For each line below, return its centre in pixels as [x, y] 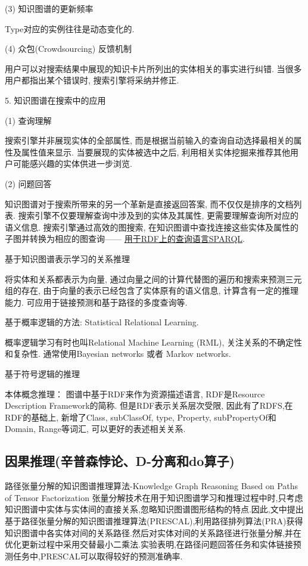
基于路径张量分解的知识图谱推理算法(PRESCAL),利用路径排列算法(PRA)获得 [154, 521]
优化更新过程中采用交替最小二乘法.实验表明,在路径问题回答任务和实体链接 [149, 544]
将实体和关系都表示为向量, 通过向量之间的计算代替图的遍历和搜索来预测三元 [153, 279]
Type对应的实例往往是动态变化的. [70, 28]
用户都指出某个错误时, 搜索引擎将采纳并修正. [92, 80]
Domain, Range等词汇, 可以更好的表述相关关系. [95, 429]
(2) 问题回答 [28, 183]
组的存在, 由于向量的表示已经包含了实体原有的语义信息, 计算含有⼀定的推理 [152, 290]
